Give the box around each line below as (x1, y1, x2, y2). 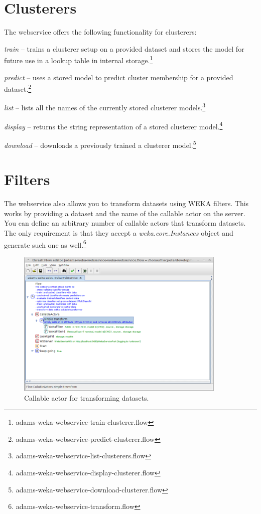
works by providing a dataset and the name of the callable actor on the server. (4, 208, 245, 218)
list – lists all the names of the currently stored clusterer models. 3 (4, 101, 206, 113)
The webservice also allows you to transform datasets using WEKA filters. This (4, 198, 249, 209)
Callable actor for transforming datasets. (24, 392, 149, 403)
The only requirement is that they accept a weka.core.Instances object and (4, 228, 233, 238)
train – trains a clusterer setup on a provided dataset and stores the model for (4, 43, 244, 54)
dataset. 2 (4, 82, 32, 94)
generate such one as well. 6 (4, 238, 86, 250)
